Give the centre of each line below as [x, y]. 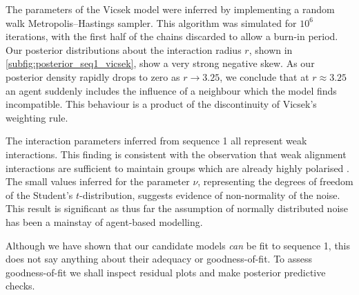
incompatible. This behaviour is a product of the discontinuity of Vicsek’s [161, 104]
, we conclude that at [264, 76]
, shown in [271, 49]
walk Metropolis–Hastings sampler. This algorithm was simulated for [151, 22]
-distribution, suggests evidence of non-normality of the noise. [210, 194]
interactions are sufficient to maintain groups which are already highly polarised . [177, 168]
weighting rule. [37, 117]
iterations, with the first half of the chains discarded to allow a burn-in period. [172, 36]
